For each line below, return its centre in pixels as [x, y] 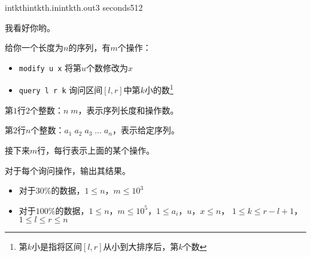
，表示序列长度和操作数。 [128, 110]
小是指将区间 [57, 247]
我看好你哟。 [30, 27]
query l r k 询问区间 [61, 90]
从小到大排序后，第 [141, 247]
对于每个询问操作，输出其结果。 [68, 170]
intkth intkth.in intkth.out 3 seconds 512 [74, 7]
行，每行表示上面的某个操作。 [96, 150]
